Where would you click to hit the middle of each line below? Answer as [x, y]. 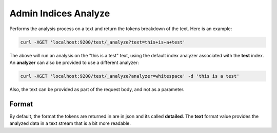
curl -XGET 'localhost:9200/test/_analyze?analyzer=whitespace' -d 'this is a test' [130, 76]
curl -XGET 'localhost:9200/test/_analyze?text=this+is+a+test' [103, 42]
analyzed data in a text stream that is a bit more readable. [70, 123]
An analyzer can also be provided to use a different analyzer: [74, 62]
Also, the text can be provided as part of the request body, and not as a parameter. [97, 89]
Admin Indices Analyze [60, 13]
